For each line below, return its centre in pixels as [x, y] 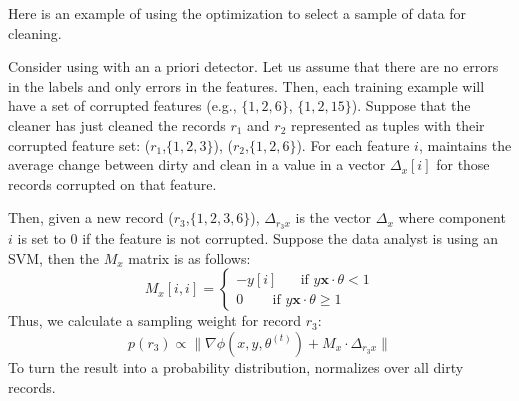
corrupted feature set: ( [79, 144]
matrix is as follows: [189, 257]
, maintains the [465, 144]
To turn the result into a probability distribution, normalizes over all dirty [236, 366]
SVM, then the [54, 257]
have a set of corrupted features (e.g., [122, 105]
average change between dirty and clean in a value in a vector [197, 164]
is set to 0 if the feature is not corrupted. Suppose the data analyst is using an [258, 238]
